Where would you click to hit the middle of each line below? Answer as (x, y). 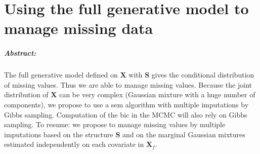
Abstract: (20, 53)
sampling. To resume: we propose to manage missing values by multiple (115, 124)
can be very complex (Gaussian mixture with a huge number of (157, 94)
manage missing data (79, 28)
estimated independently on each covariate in (74, 144)
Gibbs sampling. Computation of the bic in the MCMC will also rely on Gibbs (126, 114)
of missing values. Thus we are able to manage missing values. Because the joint (128, 84)
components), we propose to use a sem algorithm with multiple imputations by (126, 104)
